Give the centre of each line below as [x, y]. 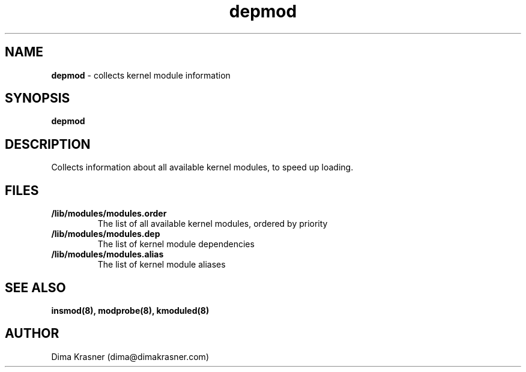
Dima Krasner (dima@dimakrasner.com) [130, 356]
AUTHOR [32, 334]
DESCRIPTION [48, 144]
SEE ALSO [35, 287]
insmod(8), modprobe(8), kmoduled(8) [130, 310]
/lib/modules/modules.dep [106, 234]
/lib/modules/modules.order [109, 214]
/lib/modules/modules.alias [107, 254]
